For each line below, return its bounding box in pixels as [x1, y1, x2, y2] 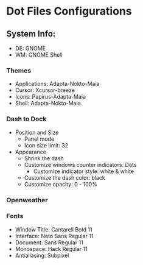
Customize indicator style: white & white [33, 168, 134, 175]
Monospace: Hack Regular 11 [15, 245, 88, 252]
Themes [6, 66, 32, 74]
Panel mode [24, 135, 55, 143]
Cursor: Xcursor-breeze [15, 87, 75, 94]
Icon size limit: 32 [24, 141, 69, 149]
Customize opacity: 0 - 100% [24, 180, 97, 188]
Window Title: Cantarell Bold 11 [15, 225, 92, 233]
